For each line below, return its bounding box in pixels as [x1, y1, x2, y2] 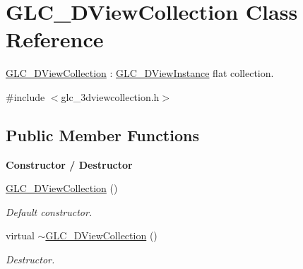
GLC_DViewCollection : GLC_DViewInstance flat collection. [6, 66, 274, 80]
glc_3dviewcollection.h [61, 89, 160, 104]
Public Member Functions [6, 124, 199, 145]
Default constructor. [6, 204, 93, 219]
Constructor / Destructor [6, 157, 133, 172]
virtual [6, 228, 35, 243]
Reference [6, 25, 104, 54]
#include [6, 89, 45, 104]
